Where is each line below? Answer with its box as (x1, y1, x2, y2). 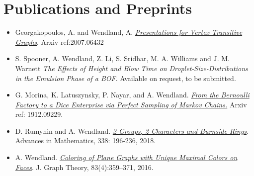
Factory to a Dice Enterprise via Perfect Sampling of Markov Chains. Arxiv (15, 99, 247, 109)
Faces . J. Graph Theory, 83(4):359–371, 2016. (15, 162, 154, 172)
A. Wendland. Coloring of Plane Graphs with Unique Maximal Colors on (15, 152, 238, 163)
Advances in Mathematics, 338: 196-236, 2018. (15, 135, 156, 146)
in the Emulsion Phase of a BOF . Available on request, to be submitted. (15, 73, 236, 83)
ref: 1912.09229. (15, 109, 63, 119)
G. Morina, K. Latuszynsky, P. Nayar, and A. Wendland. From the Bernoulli (15, 89, 250, 100)
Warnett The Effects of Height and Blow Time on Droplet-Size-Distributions (15, 63, 248, 73)
